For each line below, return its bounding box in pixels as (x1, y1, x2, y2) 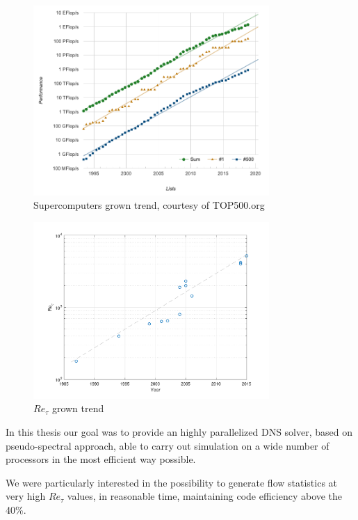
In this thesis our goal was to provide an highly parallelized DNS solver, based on (6, 425, 352, 439)
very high (6, 489, 46, 503)
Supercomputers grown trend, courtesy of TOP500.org (33, 198, 265, 212)
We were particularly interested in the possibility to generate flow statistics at (6, 475, 338, 489)
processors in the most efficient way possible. (6, 452, 196, 466)
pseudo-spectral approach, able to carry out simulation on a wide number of (6, 438, 329, 452)
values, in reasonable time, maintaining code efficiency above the (67, 489, 343, 503)
